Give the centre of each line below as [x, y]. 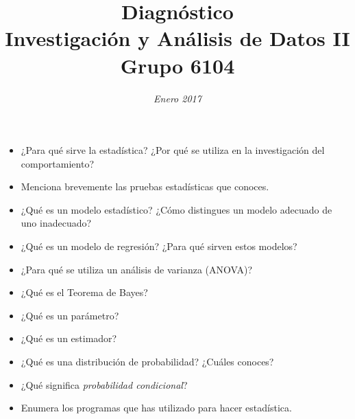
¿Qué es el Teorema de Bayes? [84, 292]
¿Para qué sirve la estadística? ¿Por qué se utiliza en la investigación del [173, 150]
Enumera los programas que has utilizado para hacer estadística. [156, 408]
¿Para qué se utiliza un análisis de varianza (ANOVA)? [137, 269]
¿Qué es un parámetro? [70, 315]
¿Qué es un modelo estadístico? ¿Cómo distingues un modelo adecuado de [176, 209]
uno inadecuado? [56, 223]
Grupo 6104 [177, 65]
